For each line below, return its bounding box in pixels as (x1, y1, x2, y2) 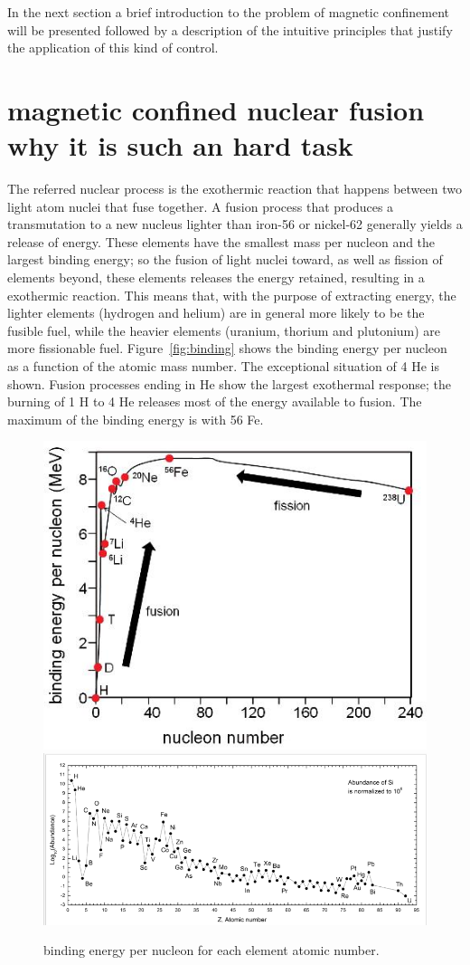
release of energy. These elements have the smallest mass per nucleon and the (7, 232, 436, 251)
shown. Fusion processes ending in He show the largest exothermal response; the (7, 374, 452, 393)
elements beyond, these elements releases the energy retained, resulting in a (7, 268, 425, 287)
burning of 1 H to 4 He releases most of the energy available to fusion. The (7, 392, 422, 411)
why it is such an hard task (7, 127, 353, 164)
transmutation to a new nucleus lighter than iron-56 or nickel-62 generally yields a (7, 215, 463, 234)
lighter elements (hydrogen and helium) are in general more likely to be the (7, 303, 425, 322)
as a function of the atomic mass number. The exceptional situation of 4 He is (7, 357, 439, 376)
